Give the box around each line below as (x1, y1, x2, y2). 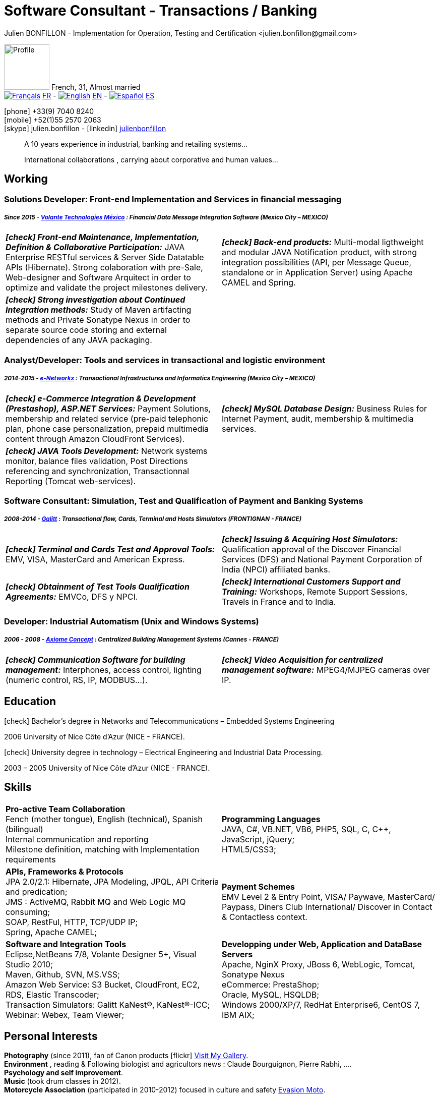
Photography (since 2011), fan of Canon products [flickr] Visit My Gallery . (4, 1051, 248, 1060)
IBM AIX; (222, 1009, 255, 1020)
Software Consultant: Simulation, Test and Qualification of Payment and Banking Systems (4, 495, 363, 506)
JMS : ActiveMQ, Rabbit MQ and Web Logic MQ (6, 896, 186, 907)
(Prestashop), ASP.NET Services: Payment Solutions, (6, 403, 211, 414)
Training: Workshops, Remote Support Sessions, (222, 586, 408, 597)
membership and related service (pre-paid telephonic (6, 413, 208, 424)
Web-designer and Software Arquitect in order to (6, 272, 191, 283)
